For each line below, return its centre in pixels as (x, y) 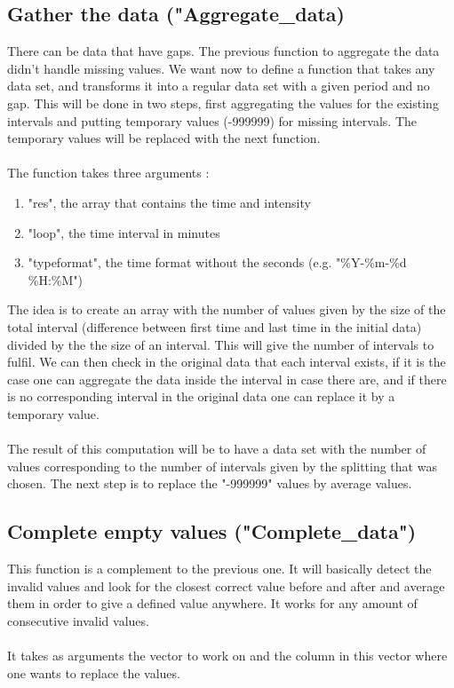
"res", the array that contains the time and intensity (169, 202)
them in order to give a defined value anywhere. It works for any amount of (212, 603)
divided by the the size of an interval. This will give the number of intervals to (221, 344)
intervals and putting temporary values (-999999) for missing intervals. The (212, 120)
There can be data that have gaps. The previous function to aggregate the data (223, 51)
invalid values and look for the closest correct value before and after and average (226, 585)
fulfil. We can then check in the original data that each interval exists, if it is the (227, 362)
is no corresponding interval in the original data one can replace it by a (201, 396)
